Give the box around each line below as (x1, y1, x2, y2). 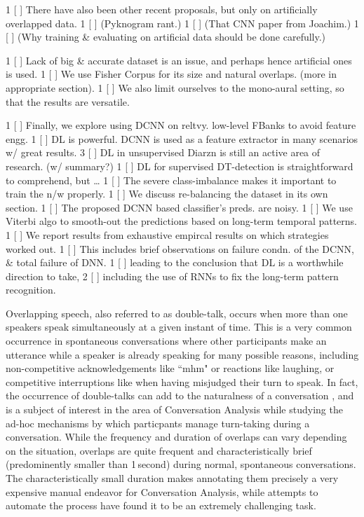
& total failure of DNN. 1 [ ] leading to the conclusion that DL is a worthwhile (6, 255, 344, 270)
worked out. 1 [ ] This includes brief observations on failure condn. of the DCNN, (6, 241, 354, 256)
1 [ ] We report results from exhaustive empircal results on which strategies (6, 227, 329, 242)
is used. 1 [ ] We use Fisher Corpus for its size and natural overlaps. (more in (6, 67, 337, 81)
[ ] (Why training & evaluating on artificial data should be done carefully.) (6, 29, 326, 44)
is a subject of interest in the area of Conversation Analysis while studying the (6, 402, 343, 417)
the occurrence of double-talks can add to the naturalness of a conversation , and (6, 388, 354, 403)
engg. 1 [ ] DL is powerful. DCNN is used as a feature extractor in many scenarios (6, 131, 358, 146)
